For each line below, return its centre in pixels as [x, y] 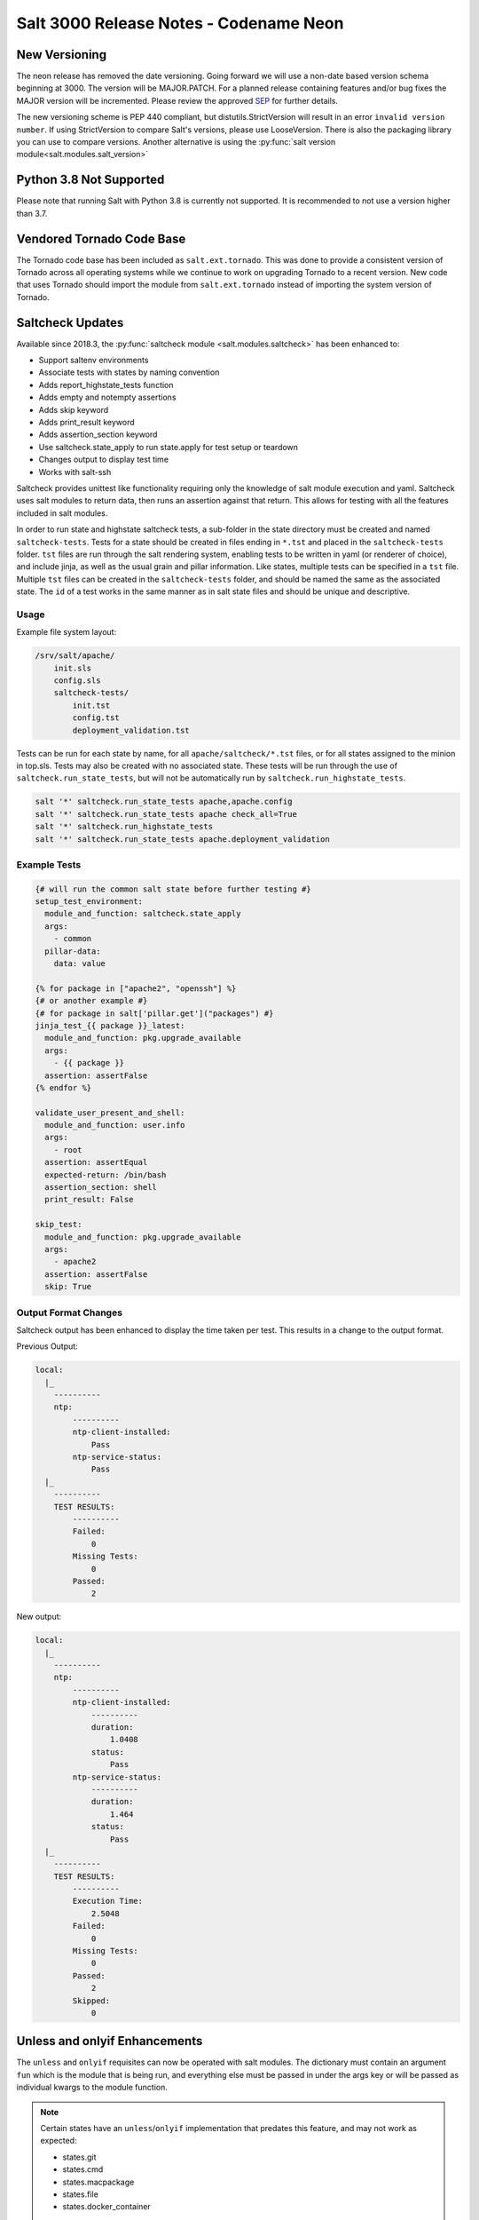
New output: [39, 1617]
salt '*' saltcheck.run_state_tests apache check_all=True [166, 814]
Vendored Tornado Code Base [101, 238]
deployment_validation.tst [131, 730]
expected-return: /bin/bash [106, 1175]
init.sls [73, 668]
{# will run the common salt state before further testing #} [173, 889]
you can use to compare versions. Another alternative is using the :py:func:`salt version [176, 142]
